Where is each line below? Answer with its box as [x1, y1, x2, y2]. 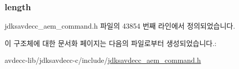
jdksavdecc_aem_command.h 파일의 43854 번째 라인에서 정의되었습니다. [5, 20, 235, 31]
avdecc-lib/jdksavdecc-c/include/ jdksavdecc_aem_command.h [5, 55, 201, 65]
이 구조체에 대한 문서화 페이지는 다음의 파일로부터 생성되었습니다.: [5, 37, 216, 48]
